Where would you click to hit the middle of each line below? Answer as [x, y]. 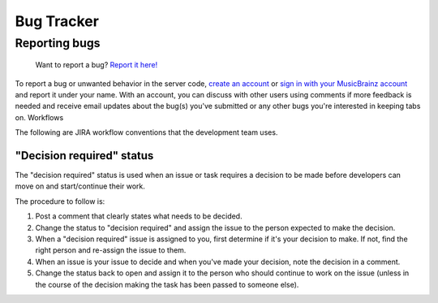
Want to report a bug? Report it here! [97, 65]
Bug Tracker [57, 21]
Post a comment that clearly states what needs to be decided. [139, 216]
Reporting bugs [58, 43]
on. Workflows [39, 117]
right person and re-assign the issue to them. [111, 250]
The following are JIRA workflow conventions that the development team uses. [146, 132]
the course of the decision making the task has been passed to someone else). [167, 284]
